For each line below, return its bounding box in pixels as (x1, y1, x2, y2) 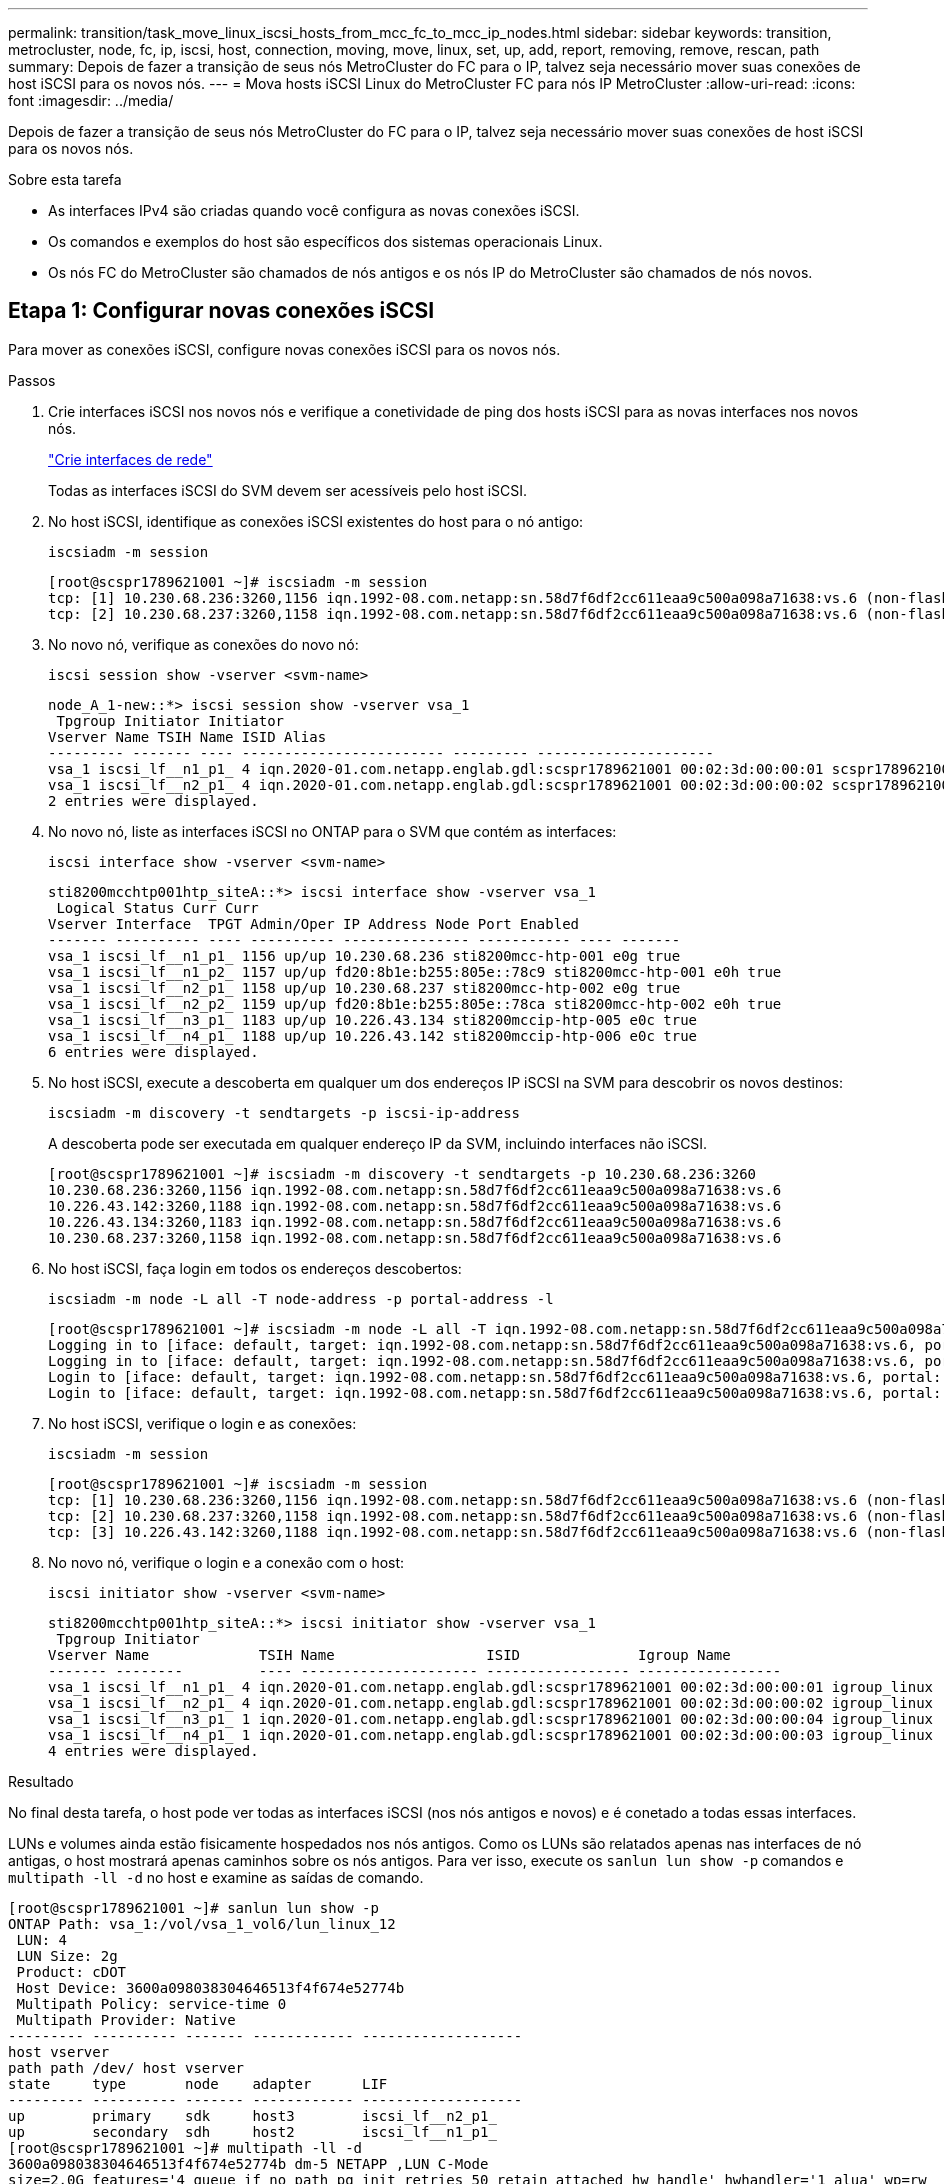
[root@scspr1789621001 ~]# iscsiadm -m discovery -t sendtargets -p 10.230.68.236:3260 (48, 1165, 757, 1182)
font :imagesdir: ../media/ (8, 92, 174, 109)
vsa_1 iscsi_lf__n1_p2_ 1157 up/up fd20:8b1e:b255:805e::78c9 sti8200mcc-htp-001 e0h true (48, 963, 782, 980)
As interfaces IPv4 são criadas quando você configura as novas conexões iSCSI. (48, 202, 580, 219)
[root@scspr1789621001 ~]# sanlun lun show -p (8, 1899, 379, 1916)
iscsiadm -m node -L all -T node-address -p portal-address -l (48, 1290, 554, 1307)
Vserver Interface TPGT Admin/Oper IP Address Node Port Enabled (48, 915, 580, 932)
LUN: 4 (16, 1931, 68, 1948)
